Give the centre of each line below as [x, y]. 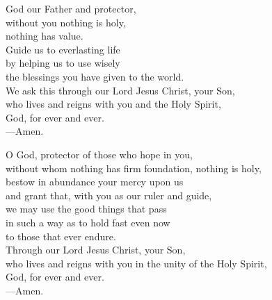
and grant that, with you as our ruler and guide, [109, 195]
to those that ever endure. [61, 236]
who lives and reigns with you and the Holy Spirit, [113, 104]
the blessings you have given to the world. [95, 76]
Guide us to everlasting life [63, 49]
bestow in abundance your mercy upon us [95, 182]
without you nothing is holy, [66, 22]
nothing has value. [45, 36]
